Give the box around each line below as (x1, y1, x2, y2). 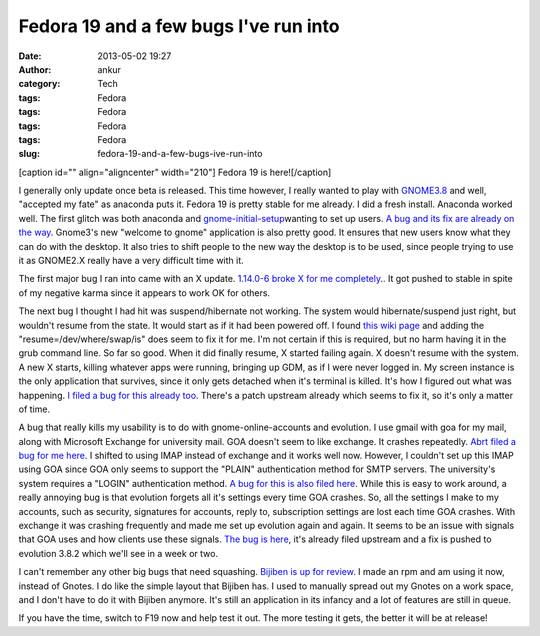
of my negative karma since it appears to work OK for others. (18, 286, 270, 299)
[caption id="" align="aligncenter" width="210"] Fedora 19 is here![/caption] (18, 166, 332, 178)
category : (18, 78, 61, 90)
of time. (18, 403, 50, 415)
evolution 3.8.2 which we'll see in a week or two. (18, 547, 219, 559)
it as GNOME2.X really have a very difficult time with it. (18, 255, 244, 267)
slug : (18, 148, 40, 160)
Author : (18, 63, 52, 75)
